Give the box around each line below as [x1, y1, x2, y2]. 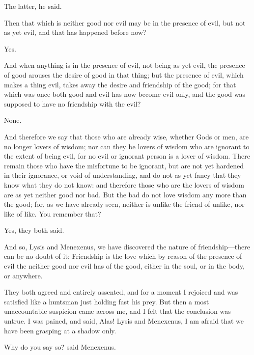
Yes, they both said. [4, 225, 64, 235]
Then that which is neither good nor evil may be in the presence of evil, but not [4, 17, 246, 27]
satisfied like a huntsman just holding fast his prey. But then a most [4, 296, 209, 306]
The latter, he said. [4, 1, 62, 11]
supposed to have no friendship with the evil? [4, 98, 141, 109]
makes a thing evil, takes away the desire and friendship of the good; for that [4, 79, 236, 89]
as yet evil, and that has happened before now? [4, 27, 146, 37]
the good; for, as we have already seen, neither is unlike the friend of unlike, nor [4, 199, 245, 209]
